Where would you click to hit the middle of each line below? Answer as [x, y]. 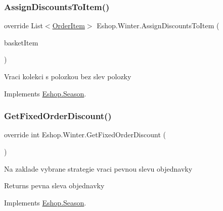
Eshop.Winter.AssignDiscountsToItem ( [158, 25]
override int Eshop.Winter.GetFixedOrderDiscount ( [85, 135]
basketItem [21, 42]
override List [24, 25]
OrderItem [69, 25]
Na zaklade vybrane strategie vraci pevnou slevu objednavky [98, 168]
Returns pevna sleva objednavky [54, 186]
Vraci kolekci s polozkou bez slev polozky [68, 76]
